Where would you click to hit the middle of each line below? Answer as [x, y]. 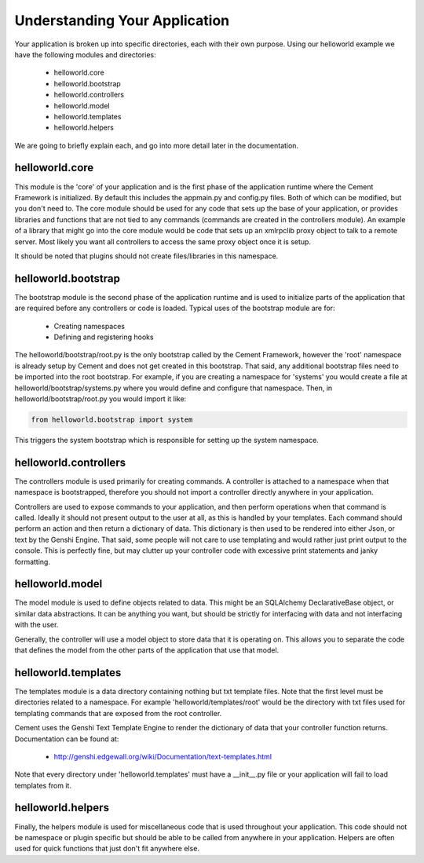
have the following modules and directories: [85, 54]
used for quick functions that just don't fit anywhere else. [107, 849]
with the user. [37, 625]
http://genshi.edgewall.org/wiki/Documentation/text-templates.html [163, 756]
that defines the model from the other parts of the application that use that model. [147, 650]
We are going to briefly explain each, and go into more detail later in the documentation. [156, 145]
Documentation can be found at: [67, 739]
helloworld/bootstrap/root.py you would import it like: [101, 399]
